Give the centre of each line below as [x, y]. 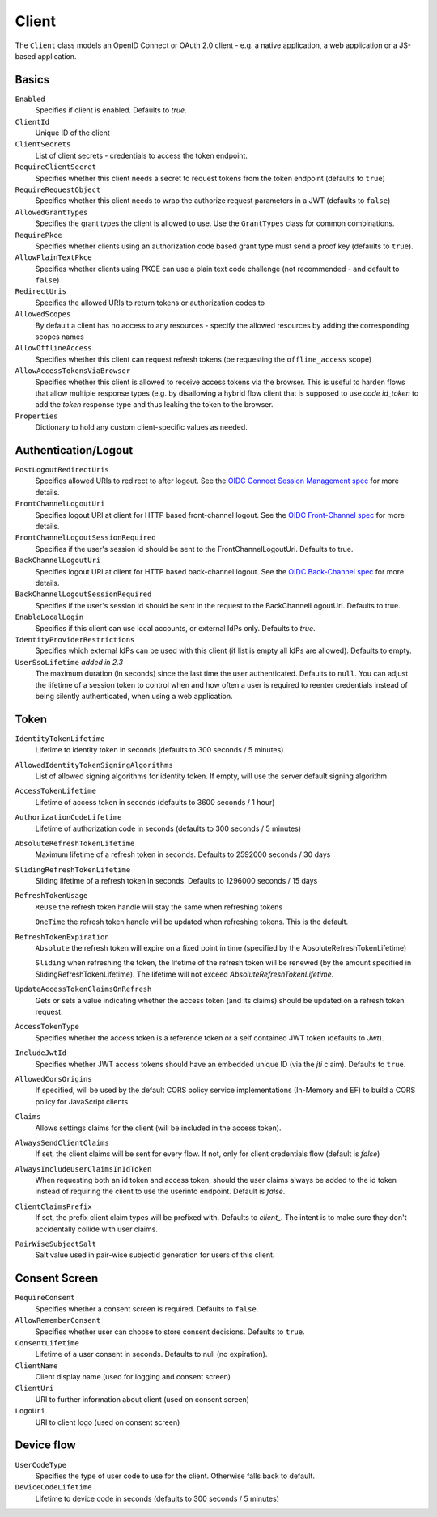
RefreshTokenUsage [51, 896]
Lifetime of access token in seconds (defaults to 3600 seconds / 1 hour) [155, 802]
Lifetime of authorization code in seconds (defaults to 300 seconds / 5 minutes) [168, 828]
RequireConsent [45, 1298]
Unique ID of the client [73, 133]
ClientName [36, 1366]
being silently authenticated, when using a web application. [134, 696]
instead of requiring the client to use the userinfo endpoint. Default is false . [160, 1191]
